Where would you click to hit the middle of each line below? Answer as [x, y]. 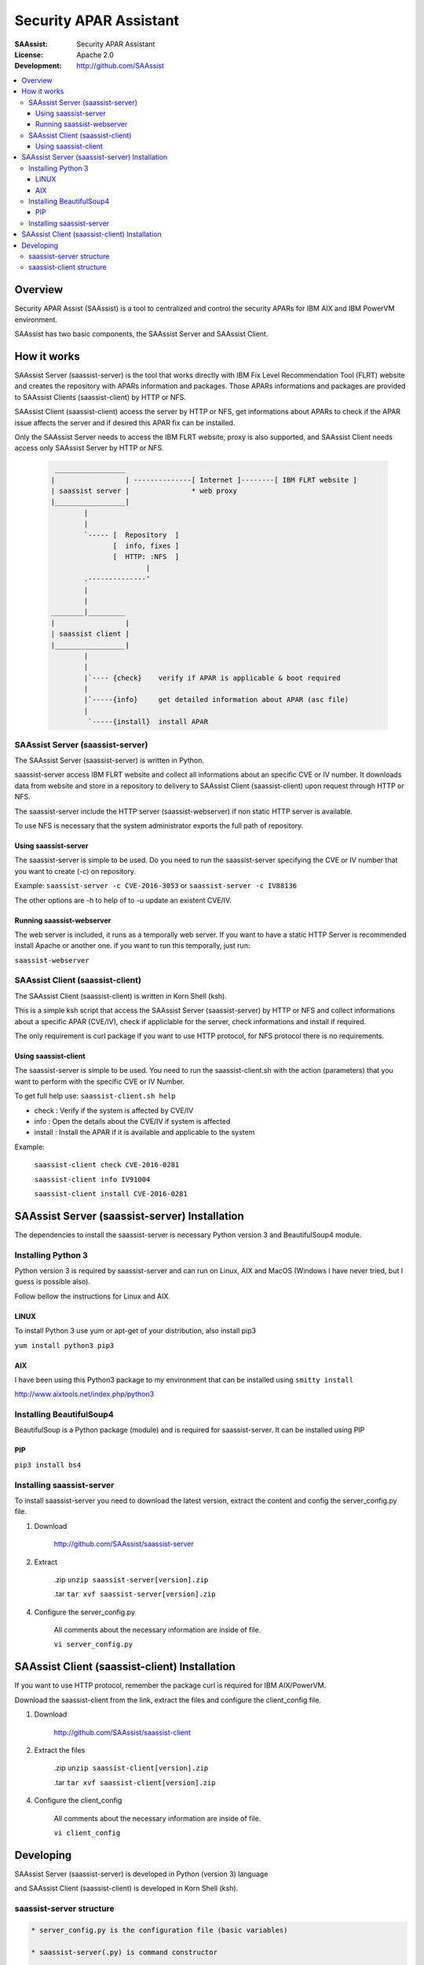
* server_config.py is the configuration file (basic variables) [159, 1930]
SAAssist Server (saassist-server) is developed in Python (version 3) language [141, 1874]
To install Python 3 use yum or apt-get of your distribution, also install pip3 [135, 1331]
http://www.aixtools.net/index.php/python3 [84, 1394]
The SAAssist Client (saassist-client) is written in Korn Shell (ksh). [121, 996]
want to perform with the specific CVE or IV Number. [100, 1082]
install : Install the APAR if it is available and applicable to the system [144, 1133]
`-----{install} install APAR [148, 722]
